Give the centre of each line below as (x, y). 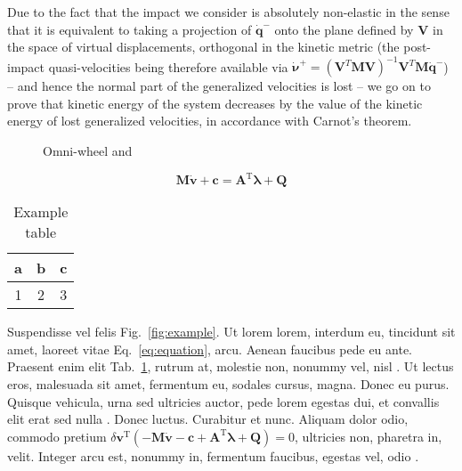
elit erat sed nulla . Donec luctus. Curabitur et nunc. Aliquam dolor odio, (208, 419)
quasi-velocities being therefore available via (168, 66)
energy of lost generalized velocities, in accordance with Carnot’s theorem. (210, 121)
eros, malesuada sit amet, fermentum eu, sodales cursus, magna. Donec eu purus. (228, 383)
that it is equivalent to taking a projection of (130, 29)
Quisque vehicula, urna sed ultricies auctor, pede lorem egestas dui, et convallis (223, 401)
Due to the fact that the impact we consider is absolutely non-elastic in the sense (228, 12)
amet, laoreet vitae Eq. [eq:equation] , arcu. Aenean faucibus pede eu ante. (210, 349)
